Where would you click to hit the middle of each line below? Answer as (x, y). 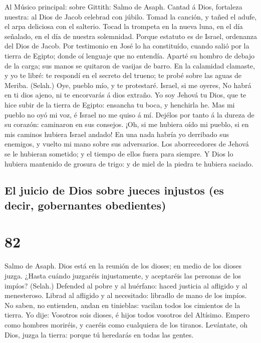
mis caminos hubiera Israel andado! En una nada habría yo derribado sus (117, 134)
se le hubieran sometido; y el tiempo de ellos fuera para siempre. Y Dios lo (119, 153)
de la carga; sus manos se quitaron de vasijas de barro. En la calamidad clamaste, (130, 65)
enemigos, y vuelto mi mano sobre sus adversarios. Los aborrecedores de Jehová (127, 144)
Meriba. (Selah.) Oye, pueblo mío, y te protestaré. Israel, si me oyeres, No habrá (128, 85)
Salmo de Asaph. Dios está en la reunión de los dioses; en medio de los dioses (123, 266)
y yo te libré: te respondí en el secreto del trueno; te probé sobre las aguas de (123, 75)
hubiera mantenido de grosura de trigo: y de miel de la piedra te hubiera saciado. (129, 163)
